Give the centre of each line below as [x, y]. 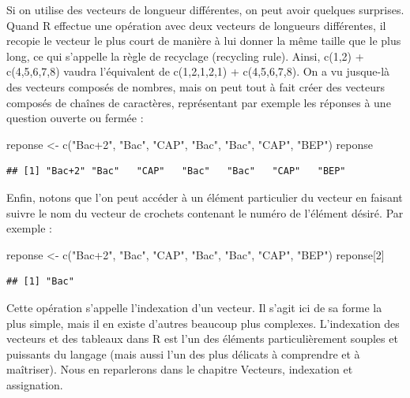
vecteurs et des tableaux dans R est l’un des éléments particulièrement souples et [202, 338]
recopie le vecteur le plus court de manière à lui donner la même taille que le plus [204, 41]
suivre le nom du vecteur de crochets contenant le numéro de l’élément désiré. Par [205, 212]
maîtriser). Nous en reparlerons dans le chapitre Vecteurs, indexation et [180, 369]
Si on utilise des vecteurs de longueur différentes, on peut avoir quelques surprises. [205, 9]
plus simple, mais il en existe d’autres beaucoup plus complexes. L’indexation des [203, 323]
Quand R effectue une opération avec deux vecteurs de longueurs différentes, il [196, 25]
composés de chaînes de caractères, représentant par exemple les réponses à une [199, 102]
